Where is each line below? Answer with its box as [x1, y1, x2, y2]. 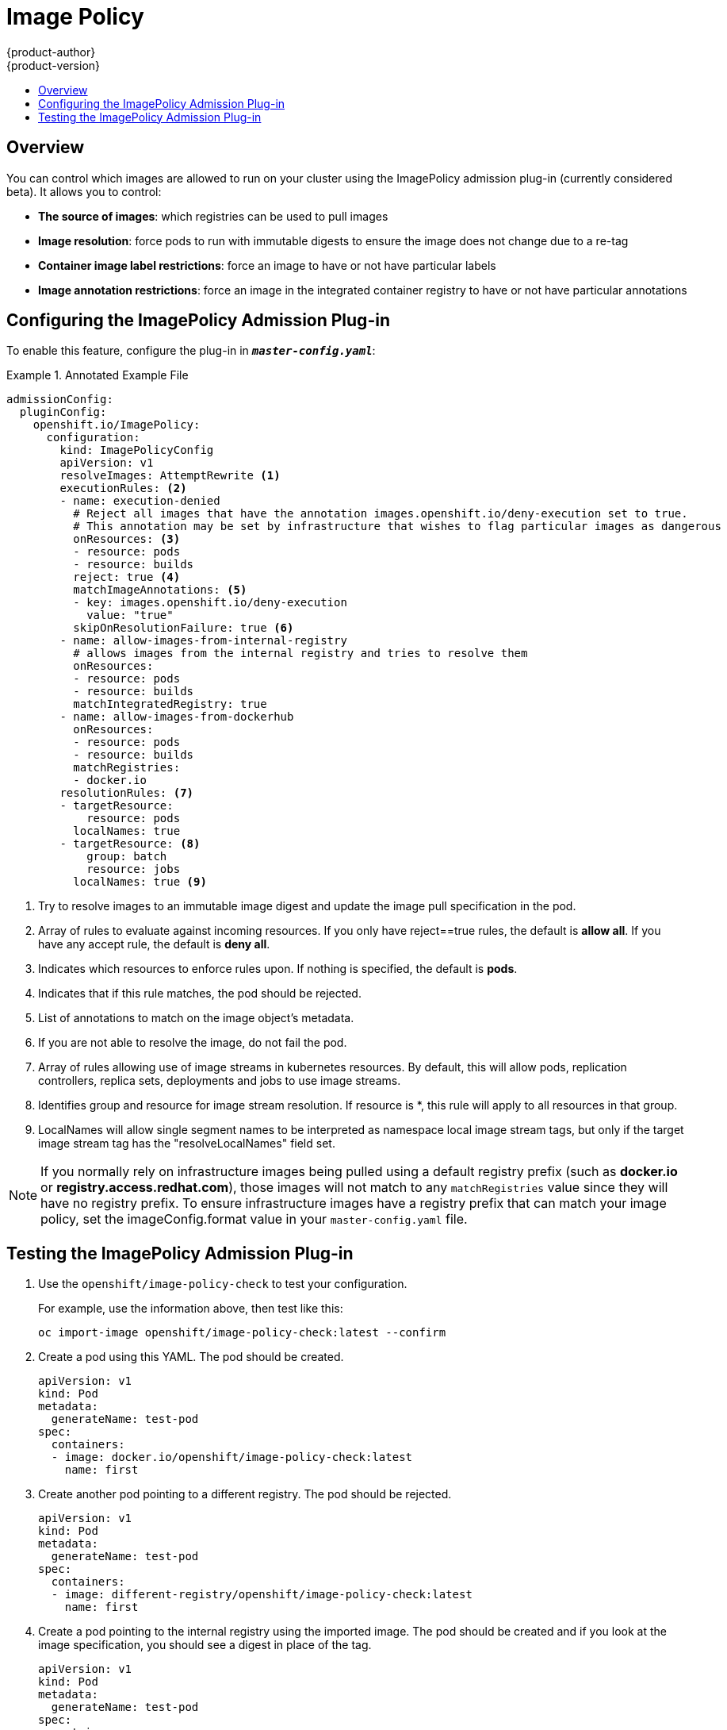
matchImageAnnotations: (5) [73, 583, 247, 597]
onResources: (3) [73, 532, 181, 546]
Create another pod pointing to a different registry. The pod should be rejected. [38, 1487, 452, 1501]
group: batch [86, 850, 167, 863]
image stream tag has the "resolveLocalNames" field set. [38, 1136, 335, 1151]
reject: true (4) [73, 571, 181, 584]
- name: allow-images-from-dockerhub [59, 710, 294, 724]
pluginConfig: [19, 406, 107, 419]
